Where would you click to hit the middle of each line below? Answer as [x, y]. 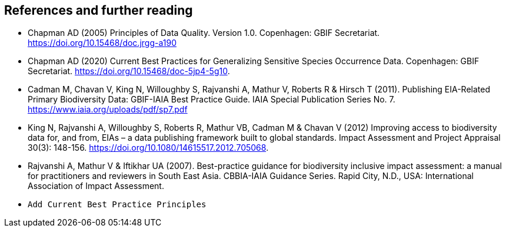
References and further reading [99, 10]
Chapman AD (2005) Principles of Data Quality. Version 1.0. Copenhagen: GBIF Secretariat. [204, 33]
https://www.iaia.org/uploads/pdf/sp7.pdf [108, 110]
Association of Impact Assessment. [96, 186]
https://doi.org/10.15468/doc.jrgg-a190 [102, 43]
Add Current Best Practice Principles [117, 205]
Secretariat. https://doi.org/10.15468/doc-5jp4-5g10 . [129, 71]
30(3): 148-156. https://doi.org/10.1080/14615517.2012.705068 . [148, 148]
